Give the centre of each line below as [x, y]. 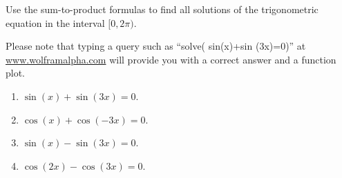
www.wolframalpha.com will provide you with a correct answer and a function [171, 59]
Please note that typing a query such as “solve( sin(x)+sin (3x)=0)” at [156, 46]
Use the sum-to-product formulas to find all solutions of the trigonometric [162, 9]
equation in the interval [55, 22]
